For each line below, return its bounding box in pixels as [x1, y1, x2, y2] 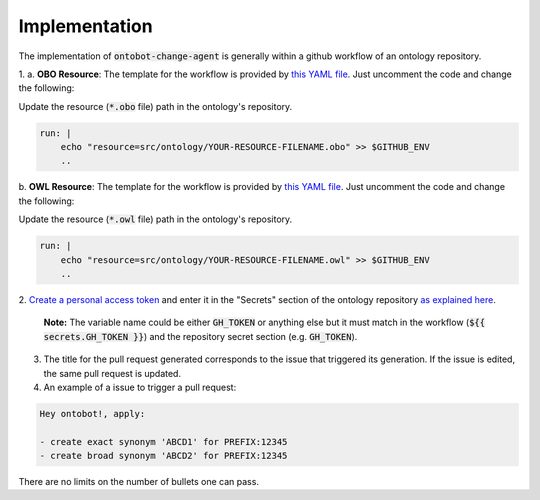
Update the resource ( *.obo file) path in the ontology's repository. [18, 100, 293, 112]
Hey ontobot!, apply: [39, 408, 146, 419]
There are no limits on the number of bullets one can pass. [18, 476, 260, 488]
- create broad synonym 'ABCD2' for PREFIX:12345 [39, 450, 288, 462]
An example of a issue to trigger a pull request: [43, 381, 237, 393]
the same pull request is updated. [43, 367, 182, 379]
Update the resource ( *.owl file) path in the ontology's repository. [18, 213, 293, 225]
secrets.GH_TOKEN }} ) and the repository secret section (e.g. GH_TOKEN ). [43, 330, 358, 342]
